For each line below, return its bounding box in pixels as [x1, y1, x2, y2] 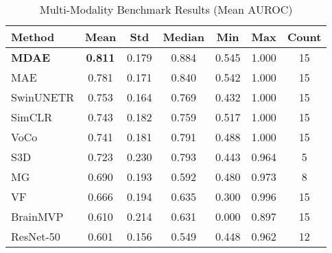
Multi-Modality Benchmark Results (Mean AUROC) [40, 1, 293, 17]
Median [163, 29, 204, 45]
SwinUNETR [11, 89, 75, 105]
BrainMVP [11, 208, 64, 224]
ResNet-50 [11, 228, 60, 244]
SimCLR [11, 109, 53, 125]
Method [11, 29, 55, 45]
